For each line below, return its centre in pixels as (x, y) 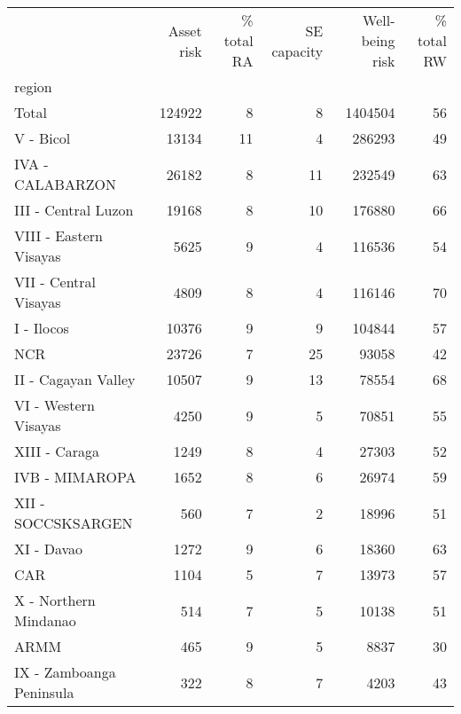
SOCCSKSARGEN (74, 523)
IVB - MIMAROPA (75, 477)
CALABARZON (65, 184)
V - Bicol (43, 138)
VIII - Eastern (59, 235)
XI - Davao (49, 549)
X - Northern (55, 600)
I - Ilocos (42, 328)
